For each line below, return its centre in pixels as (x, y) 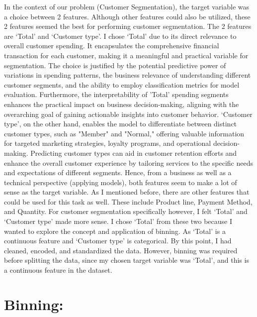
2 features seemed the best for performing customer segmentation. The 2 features (128, 26)
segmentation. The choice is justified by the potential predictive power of (115, 65)
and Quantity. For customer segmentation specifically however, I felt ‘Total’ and (126, 211)
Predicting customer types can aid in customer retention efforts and (134, 153)
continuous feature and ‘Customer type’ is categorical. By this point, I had (118, 241)
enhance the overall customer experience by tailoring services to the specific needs (129, 162)
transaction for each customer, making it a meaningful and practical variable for (126, 55)
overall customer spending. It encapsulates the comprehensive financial (112, 46)
